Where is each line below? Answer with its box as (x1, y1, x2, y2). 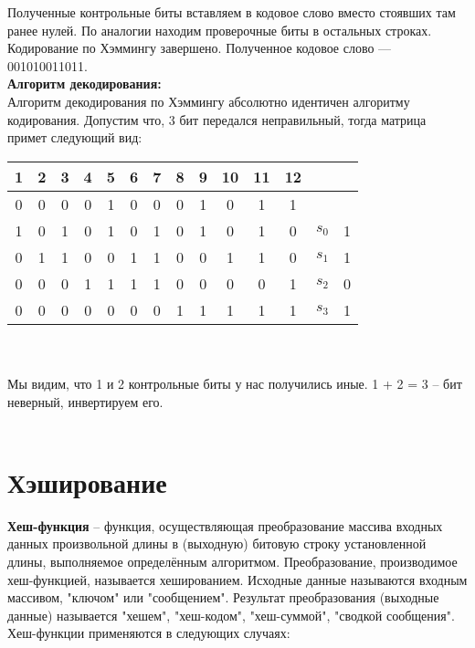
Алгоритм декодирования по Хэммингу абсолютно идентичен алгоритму (7, 91, 410, 110)
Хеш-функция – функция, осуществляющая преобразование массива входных (7, 516, 443, 535)
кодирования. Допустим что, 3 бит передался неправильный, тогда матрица (7, 110, 427, 129)
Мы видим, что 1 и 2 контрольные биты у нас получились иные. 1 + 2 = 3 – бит (7, 373, 462, 392)
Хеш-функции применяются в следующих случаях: (7, 623, 290, 643)
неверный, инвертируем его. (7, 392, 164, 411)
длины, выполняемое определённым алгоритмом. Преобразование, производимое (7, 552, 458, 571)
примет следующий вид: (7, 128, 142, 147)
